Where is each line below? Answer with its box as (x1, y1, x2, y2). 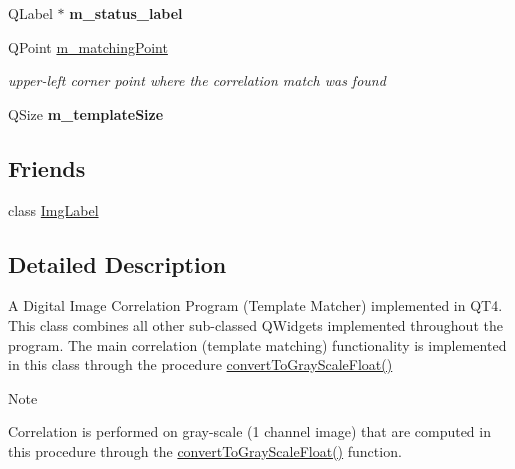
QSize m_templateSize (8, 103, 164, 124)
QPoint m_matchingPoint (8, 36, 168, 57)
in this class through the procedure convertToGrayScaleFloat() (8, 354, 393, 375)
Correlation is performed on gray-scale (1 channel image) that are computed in (8, 421, 491, 442)
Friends (8, 152, 86, 183)
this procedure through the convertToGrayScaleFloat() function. (8, 440, 402, 461)
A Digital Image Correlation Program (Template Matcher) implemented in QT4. (8, 295, 503, 316)
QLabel (8, 3, 53, 23)
